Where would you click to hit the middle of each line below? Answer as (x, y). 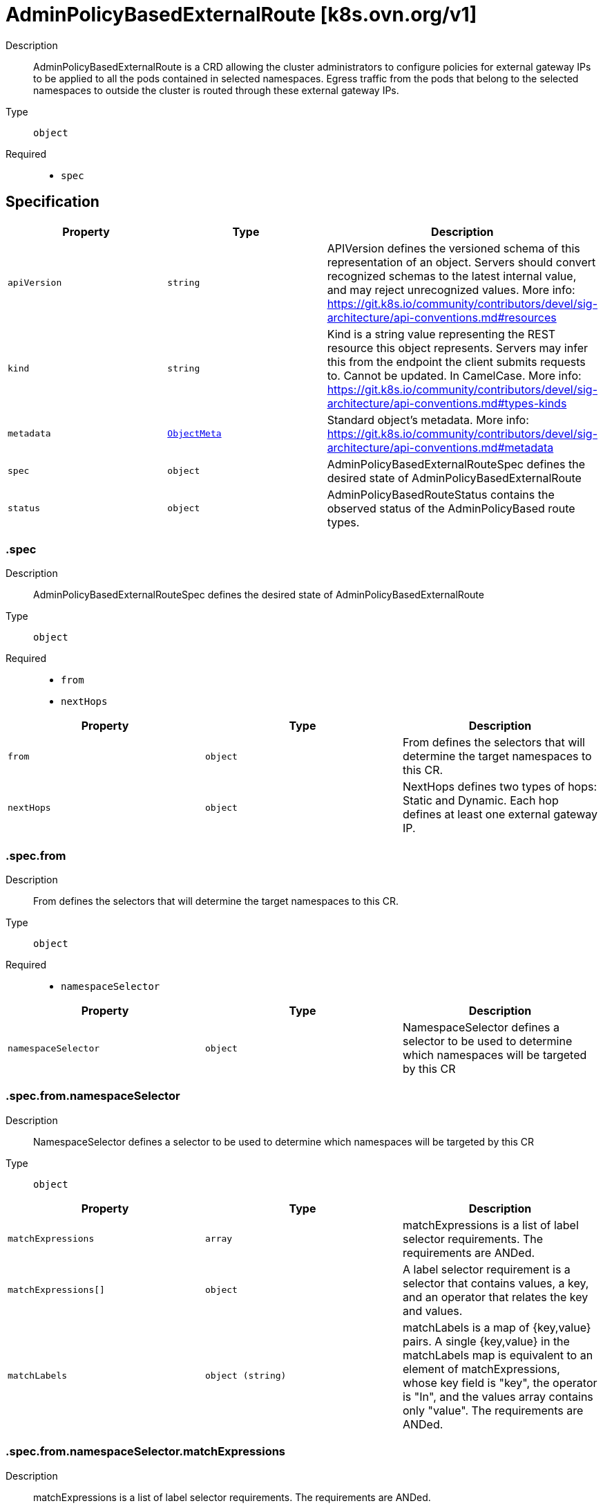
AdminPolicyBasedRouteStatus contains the (441, 494)
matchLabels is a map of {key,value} (497, 1327)
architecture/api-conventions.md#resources (442, 317)
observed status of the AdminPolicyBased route (451, 508)
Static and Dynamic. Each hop (480, 801)
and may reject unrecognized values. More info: (451, 289)
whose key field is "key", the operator (500, 1382)
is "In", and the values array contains (498, 1396)
